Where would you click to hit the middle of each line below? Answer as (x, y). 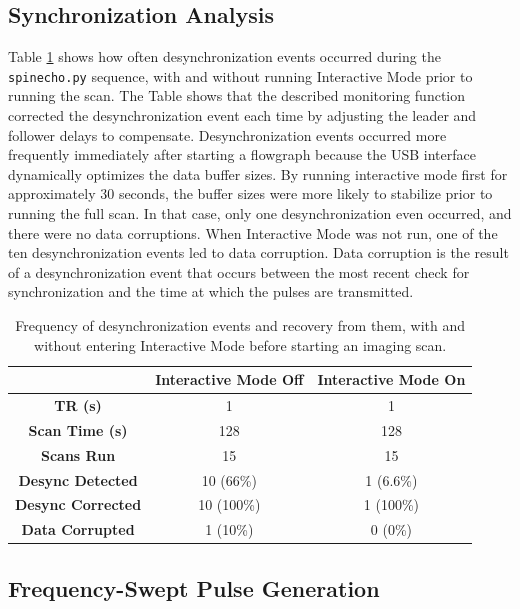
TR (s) (78, 405)
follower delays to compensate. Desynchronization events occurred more (227, 134)
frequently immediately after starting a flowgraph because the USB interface (242, 154)
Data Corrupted (78, 529)
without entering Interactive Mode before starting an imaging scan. (240, 344)
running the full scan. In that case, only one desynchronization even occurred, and (260, 213)
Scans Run (78, 454)
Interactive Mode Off (229, 379)
